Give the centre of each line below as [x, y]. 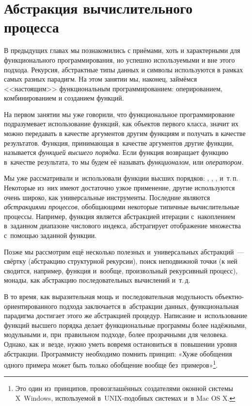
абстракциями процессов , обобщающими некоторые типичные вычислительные [122, 207]
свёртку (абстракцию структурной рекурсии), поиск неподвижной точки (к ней [121, 261]
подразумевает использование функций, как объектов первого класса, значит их [121, 124]
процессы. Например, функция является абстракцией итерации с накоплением [120, 216]
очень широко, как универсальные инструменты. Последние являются [107, 197]
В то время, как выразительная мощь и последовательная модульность [109, 296]
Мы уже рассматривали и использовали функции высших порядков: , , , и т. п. [121, 178]
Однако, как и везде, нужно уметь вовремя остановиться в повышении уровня [121, 344]
